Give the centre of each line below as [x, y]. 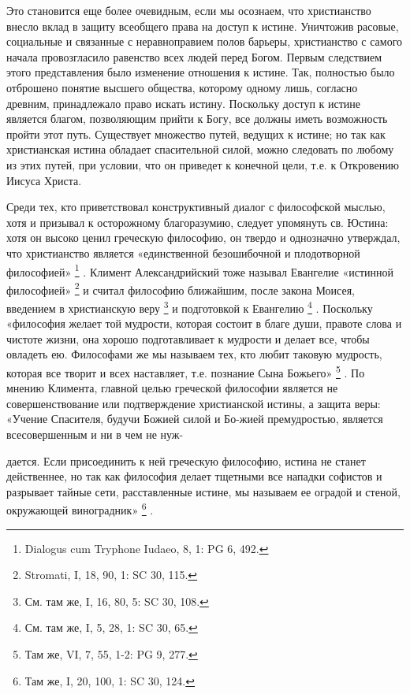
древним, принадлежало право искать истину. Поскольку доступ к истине [184, 103]
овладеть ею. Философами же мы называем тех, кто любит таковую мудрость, [194, 354]
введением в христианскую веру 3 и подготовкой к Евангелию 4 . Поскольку [190, 307]
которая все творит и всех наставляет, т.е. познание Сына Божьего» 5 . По [186, 371]
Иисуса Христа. [44, 180]
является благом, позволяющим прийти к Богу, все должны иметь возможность [197, 119]
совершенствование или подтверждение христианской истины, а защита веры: [194, 403]
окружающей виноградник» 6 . [80, 509]
